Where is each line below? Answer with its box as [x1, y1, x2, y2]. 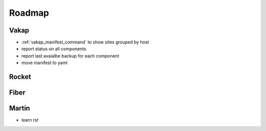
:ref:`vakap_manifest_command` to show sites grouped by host [21, 39, 149, 45]
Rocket [9, 73, 32, 81]
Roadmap [9, 7, 49, 18]
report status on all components [21, 46, 86, 52]
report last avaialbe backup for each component [21, 53, 119, 59]
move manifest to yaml [21, 60, 67, 66]
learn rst [21, 117, 39, 123]
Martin [9, 104, 31, 113]
